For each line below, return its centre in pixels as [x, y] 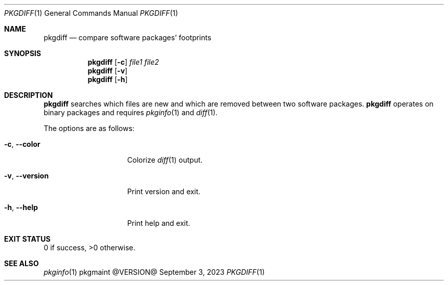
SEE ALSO [21, 263]
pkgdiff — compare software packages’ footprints [128, 37]
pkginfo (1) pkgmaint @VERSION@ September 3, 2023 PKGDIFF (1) [154, 272]
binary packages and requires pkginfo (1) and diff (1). [131, 112]
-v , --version [27, 176]
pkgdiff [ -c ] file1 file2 [123, 62]
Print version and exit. [164, 191]
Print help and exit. [159, 223]
